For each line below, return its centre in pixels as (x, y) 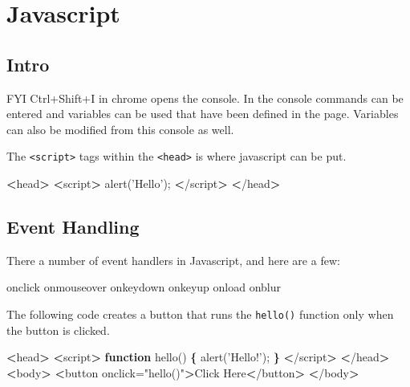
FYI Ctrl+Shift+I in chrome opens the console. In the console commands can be (205, 98)
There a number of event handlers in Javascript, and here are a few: (173, 260)
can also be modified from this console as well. (120, 129)
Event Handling (73, 226)
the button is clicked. (58, 330)
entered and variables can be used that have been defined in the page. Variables (203, 114)
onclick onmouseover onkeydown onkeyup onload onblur (144, 287)
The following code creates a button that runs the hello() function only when (200, 314)
